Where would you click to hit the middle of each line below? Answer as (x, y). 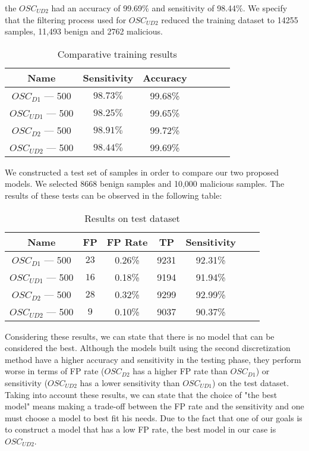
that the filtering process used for (66, 19)
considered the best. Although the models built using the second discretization (148, 348)
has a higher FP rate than (180, 371)
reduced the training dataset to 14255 (230, 19)
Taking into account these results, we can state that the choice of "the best (141, 394)
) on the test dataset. (250, 382)
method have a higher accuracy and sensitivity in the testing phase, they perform (153, 359)
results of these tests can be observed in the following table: (113, 195)
